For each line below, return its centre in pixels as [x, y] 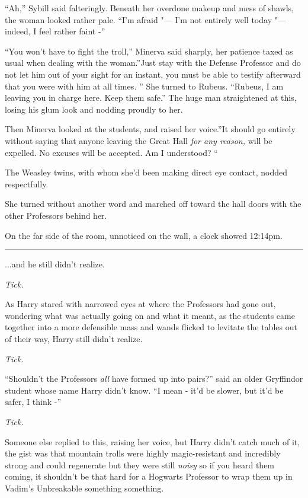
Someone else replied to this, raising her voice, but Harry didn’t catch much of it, [153, 441]
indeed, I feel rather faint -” [55, 31]
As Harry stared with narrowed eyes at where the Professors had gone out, [140, 304]
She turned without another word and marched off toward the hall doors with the [153, 204]
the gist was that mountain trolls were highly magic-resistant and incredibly [143, 453]
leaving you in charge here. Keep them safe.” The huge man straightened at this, [151, 98]
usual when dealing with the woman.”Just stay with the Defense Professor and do [153, 63]
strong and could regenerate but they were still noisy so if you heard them [140, 465]
